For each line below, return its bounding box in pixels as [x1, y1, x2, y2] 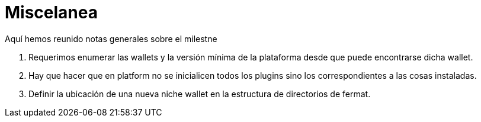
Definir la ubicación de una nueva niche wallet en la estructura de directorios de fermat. [28, 88, 371, 99]
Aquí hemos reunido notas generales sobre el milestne [5, 33, 217, 44]
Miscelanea [5, 2, 98, 23]
